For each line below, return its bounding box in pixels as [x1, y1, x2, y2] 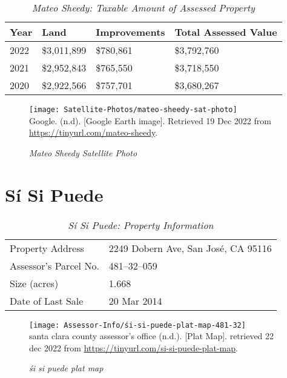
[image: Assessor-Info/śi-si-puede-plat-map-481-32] [29, 320, 246, 330]
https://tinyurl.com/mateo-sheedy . [29, 126, 158, 139]
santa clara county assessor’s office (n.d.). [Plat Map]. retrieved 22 [29, 330, 274, 342]
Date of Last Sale [10, 293, 84, 308]
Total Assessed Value [174, 25, 277, 39]
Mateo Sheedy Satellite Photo [29, 146, 137, 159]
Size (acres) [10, 276, 59, 290]
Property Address [10, 240, 84, 255]
